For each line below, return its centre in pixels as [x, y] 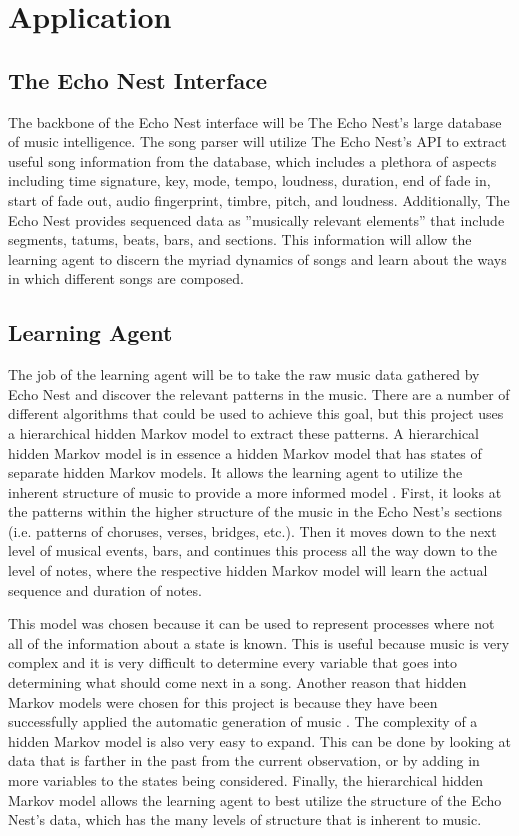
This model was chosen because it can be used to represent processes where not [251, 623]
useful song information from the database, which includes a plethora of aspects [252, 160]
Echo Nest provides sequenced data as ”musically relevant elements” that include [256, 219]
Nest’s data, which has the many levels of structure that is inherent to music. [245, 819]
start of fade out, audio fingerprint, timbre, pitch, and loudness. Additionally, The [259, 199]
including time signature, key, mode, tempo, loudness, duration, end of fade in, [249, 180]
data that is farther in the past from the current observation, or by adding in [244, 760]
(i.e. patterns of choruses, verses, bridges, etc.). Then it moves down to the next [252, 530]
